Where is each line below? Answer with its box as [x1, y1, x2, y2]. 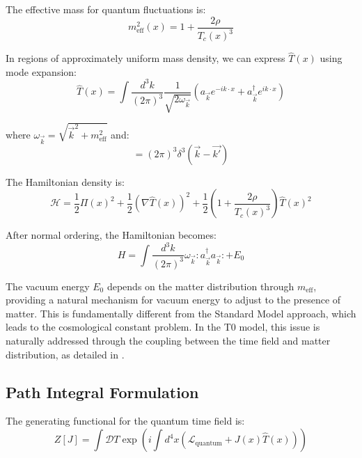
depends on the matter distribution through [107, 278, 294, 293]
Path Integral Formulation [6, 381, 199, 402]
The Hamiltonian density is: [6, 174, 125, 189]
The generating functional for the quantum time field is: [6, 413, 245, 428]
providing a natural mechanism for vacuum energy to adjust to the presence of [6, 292, 341, 307]
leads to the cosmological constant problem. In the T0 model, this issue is [6, 319, 320, 334]
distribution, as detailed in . [6, 347, 125, 361]
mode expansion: [6, 64, 77, 79]
